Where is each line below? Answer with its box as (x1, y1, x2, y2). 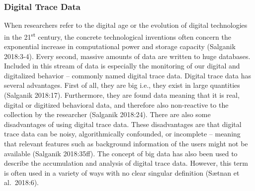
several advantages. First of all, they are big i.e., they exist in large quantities (4, 80, 240, 90)
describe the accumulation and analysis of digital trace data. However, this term (4, 158, 248, 168)
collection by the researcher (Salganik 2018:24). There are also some (4, 109, 211, 120)
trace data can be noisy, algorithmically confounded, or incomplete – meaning (4, 128, 241, 139)
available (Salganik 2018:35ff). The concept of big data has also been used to (4, 148, 238, 158)
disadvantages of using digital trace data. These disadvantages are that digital (4, 119, 242, 129)
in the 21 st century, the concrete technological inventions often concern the (4, 30, 231, 42)
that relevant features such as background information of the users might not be (4, 138, 248, 148)
